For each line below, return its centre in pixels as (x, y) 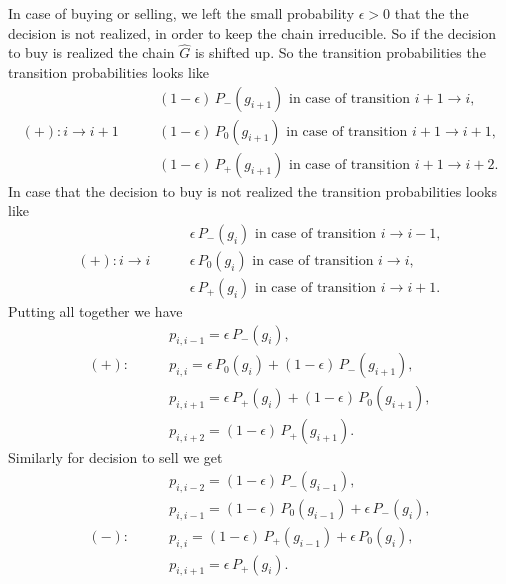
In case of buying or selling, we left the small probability (181, 13)
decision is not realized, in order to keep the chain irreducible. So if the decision (252, 32)
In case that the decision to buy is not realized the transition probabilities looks (253, 190)
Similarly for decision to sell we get (115, 457)
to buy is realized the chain (91, 52)
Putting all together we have (95, 310)
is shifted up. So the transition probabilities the (340, 52)
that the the (431, 13)
